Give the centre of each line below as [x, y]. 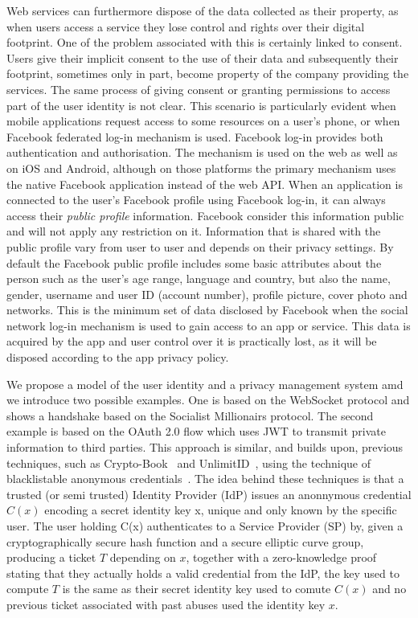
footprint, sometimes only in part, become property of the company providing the [208, 74]
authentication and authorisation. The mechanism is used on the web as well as [202, 152]
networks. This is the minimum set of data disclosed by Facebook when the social [207, 310]
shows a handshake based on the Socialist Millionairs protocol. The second [190, 415]
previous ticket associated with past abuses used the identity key [166, 604]
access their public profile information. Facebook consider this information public [205, 215]
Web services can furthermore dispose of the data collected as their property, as [203, 10]
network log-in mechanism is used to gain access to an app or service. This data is [209, 325]
